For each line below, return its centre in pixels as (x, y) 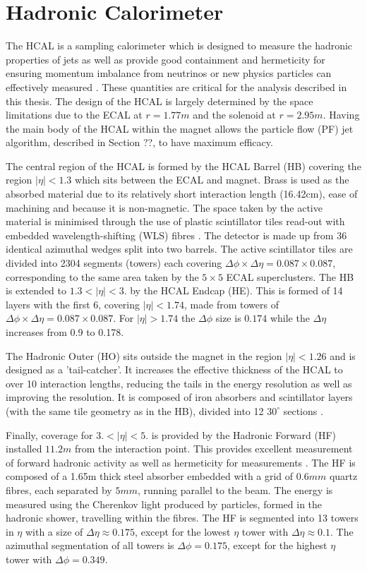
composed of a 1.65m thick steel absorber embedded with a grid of (150, 476)
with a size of (54, 531)
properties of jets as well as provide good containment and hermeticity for (166, 59)
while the (290, 318)
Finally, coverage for (49, 434)
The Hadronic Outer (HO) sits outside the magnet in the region (144, 355)
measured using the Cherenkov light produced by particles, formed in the (164, 504)
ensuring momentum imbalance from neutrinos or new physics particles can (169, 73)
